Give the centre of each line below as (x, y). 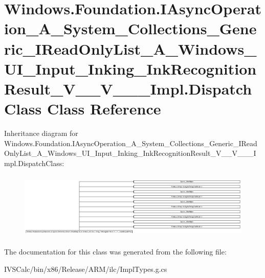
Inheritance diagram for (41, 133)
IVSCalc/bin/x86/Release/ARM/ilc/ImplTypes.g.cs (86, 269)
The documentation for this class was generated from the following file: (115, 252)
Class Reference (104, 109)
